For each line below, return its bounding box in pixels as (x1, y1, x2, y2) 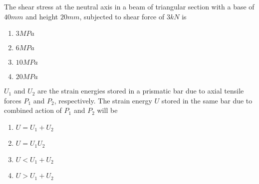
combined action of (4, 105, 62, 115)
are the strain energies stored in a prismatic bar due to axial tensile (37, 86, 244, 96)
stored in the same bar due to (161, 95, 253, 105)
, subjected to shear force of (79, 11, 165, 21)
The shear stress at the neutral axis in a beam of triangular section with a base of (4, 1, 255, 11)
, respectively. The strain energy (54, 95, 152, 105)
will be (97, 105, 118, 115)
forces (4, 95, 21, 105)
